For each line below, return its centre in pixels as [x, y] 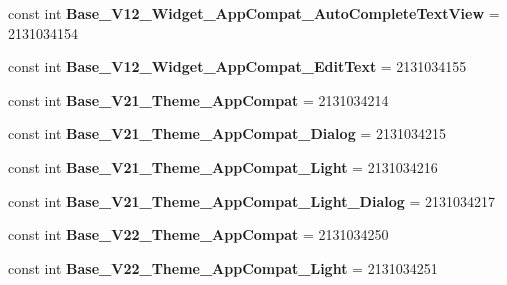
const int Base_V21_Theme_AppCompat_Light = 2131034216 [223, 166]
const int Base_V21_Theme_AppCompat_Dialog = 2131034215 [227, 133]
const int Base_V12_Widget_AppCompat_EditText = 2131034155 [237, 66]
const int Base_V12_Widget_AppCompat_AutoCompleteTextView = [254, 13]
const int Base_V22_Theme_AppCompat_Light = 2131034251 [223, 267]
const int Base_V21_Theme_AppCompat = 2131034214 [198, 99]
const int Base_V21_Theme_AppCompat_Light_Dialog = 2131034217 [252, 200]
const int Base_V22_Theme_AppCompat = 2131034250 [198, 234]
